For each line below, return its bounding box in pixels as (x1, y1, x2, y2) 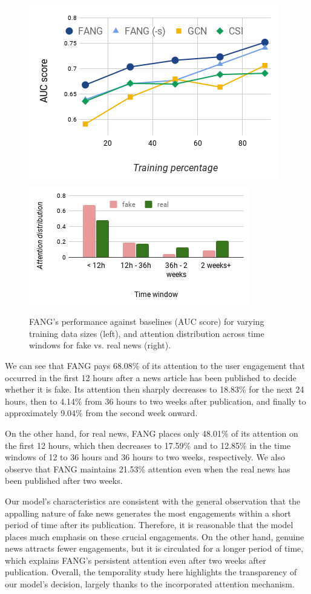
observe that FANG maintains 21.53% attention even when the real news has (5, 462, 290, 475)
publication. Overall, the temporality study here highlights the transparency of (5, 566, 297, 578)
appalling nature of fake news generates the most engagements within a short (5, 506, 291, 519)
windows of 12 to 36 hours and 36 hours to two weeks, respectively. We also (5, 451, 285, 463)
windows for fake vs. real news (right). (29, 339, 171, 351)
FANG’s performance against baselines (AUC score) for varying (29, 315, 264, 328)
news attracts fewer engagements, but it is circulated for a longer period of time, (5, 542, 304, 555)
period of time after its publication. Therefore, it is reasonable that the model (5, 518, 293, 531)
